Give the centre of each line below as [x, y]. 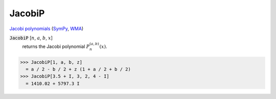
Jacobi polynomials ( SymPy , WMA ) [47, 29]
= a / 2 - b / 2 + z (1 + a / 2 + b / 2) [78, 69]
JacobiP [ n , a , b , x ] [31, 38]
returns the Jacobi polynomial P [56, 46]
